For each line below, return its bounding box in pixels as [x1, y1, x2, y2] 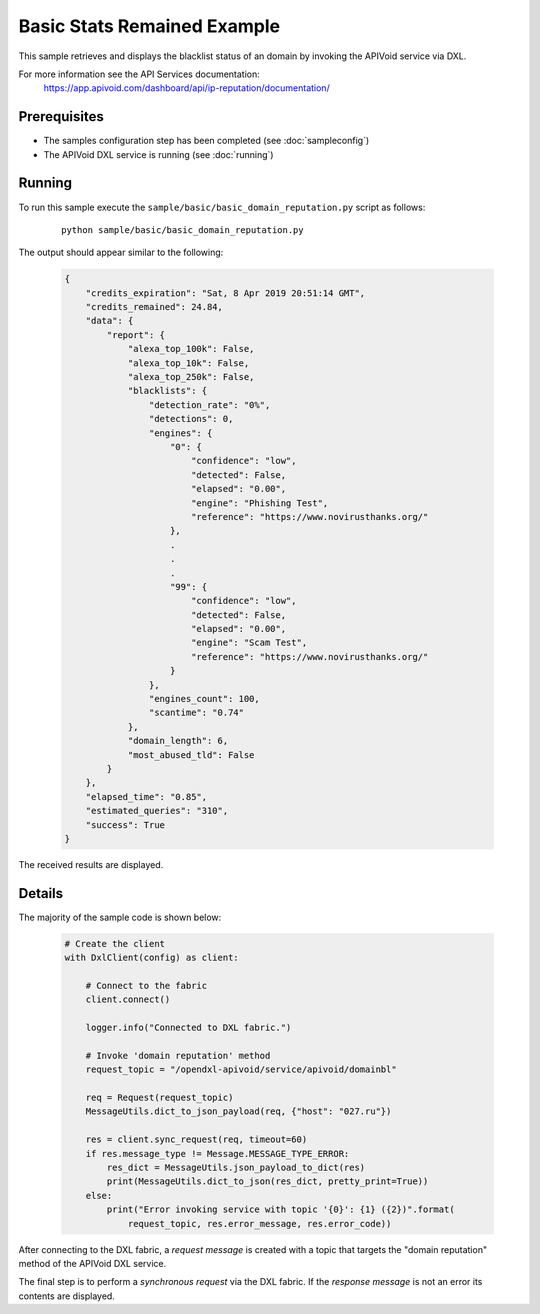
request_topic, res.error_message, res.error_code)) [127, 1218, 392, 1229]
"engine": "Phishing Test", [190, 497, 329, 509]
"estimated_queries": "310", [85, 805, 229, 817]
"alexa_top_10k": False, [127, 357, 250, 369]
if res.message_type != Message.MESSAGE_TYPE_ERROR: [85, 1148, 350, 1159]
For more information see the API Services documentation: [18, 68, 260, 80]
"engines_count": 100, [148, 693, 260, 705]
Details [18, 885, 64, 902]
